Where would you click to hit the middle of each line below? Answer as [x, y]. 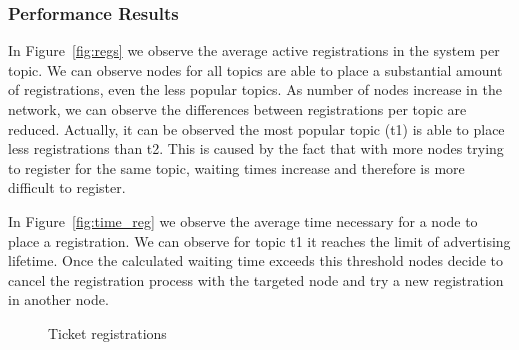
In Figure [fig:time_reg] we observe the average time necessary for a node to [243, 220]
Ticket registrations [107, 332]
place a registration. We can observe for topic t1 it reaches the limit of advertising [259, 240]
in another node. [58, 299]
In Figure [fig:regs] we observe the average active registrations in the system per [254, 50]
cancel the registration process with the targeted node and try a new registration [256, 279]
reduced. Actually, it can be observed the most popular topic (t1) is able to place [256, 128]
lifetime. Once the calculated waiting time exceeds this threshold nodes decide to [255, 260]
